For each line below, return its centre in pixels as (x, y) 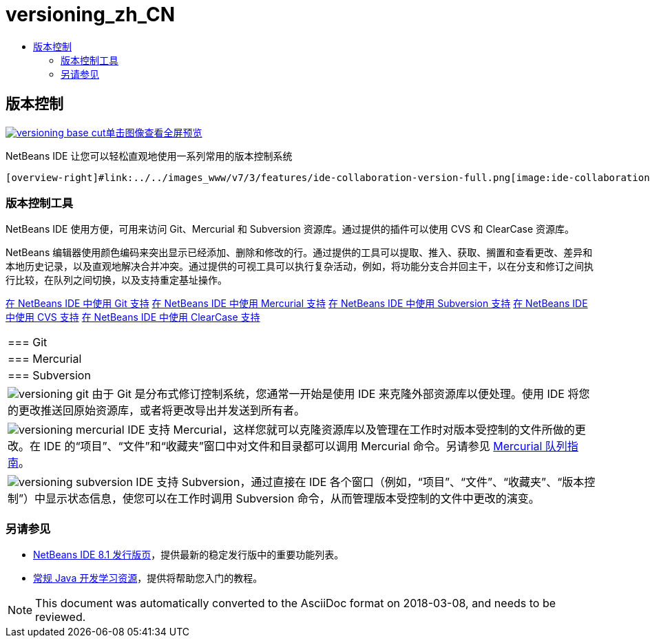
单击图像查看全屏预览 (154, 132)
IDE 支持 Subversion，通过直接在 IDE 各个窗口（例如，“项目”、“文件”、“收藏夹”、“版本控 (366, 482)
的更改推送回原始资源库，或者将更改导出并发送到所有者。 (157, 411)
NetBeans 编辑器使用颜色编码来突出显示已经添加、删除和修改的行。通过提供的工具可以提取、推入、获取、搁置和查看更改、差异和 (299, 253)
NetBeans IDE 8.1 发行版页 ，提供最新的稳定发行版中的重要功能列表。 (189, 555)
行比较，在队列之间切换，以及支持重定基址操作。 (116, 280)
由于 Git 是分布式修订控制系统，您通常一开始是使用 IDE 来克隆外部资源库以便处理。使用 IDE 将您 (341, 394)
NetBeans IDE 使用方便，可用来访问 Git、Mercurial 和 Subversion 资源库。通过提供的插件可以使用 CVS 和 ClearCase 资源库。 (290, 229)
